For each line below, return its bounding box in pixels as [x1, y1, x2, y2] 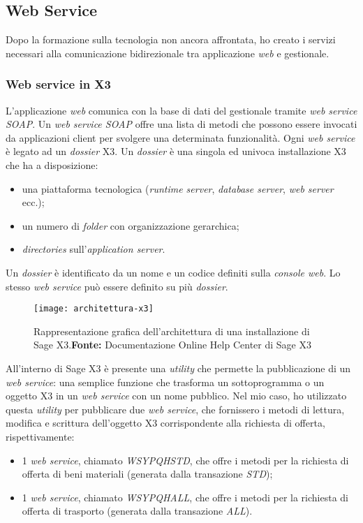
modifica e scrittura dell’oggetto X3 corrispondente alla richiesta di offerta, [6, 415, 325, 430]
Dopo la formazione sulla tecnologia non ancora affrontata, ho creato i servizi [6, 32, 336, 47]
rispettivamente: [6, 429, 75, 443]
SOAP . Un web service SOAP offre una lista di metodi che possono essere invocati [6, 117, 357, 131]
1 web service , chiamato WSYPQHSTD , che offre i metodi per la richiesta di [22, 452, 349, 467]
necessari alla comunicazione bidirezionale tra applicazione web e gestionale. [6, 45, 329, 60]
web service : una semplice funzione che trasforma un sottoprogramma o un [6, 374, 325, 389]
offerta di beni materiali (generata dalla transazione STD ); [22, 466, 273, 481]
